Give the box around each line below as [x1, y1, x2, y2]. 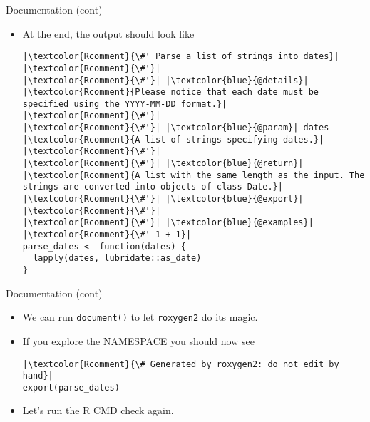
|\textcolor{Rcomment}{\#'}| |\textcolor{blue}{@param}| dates [22, 123, 329, 133]
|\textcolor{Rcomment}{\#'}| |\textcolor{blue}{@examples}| [22, 217, 314, 228]
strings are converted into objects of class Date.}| [22, 182, 283, 192]
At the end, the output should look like [22, 26, 195, 41]
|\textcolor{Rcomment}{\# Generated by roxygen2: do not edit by [22, 359, 339, 369]
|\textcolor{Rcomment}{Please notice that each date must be [22, 87, 319, 98]
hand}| [22, 371, 53, 381]
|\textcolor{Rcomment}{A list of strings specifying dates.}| [22, 134, 324, 145]
